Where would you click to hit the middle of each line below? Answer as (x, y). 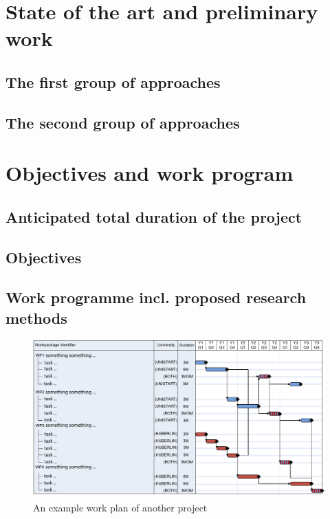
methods (36, 317)
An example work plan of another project (120, 508)
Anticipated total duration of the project (154, 216)
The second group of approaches (123, 122)
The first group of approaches (113, 81)
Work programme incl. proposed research (156, 297)
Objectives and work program (150, 173)
